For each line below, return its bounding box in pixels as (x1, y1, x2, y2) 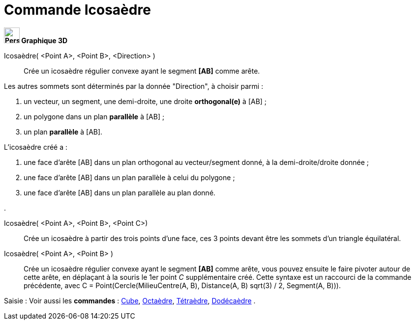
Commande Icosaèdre (4, 1, 151, 18)
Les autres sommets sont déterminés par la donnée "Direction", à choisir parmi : (4, 81, 264, 90)
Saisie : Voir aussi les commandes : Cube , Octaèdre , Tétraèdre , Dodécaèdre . (4, 296, 256, 305)
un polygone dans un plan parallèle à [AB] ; (24, 112, 165, 121)
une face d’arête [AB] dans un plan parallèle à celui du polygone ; (24, 173, 235, 182)
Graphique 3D (21, 36, 68, 45)
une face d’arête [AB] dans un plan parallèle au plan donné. (24, 188, 216, 197)
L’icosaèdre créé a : (4, 142, 68, 151)
